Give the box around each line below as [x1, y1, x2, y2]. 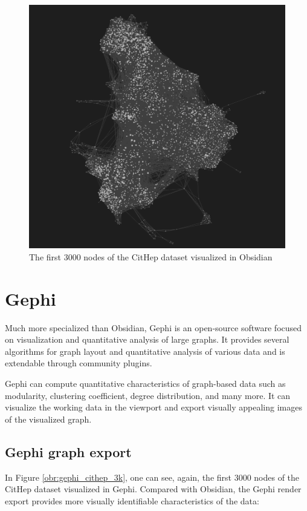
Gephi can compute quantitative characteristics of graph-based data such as [5, 377, 286, 389]
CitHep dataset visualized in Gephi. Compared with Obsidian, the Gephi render [5, 483, 302, 495]
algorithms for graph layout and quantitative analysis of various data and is [5, 345, 285, 357]
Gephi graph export [5, 442, 132, 461]
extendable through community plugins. [5, 357, 152, 369]
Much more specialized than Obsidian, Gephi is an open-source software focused [5, 321, 302, 334]
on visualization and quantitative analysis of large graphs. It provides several [5, 333, 289, 346]
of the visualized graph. [5, 412, 92, 425]
